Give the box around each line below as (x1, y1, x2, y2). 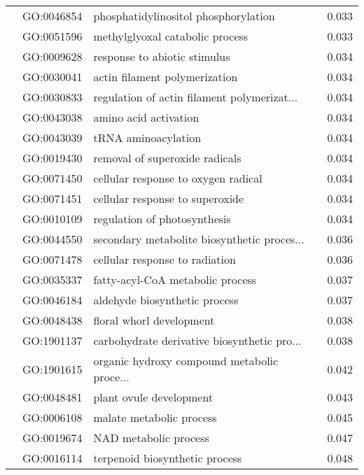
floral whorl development (93, 312, 215, 328)
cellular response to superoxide (93, 190, 244, 206)
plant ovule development (93, 389, 213, 405)
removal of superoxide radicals (93, 150, 241, 166)
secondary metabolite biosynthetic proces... (93, 231, 304, 247)
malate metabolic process (93, 409, 217, 425)
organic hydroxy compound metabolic (93, 353, 279, 369)
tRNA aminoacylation (93, 129, 202, 146)
